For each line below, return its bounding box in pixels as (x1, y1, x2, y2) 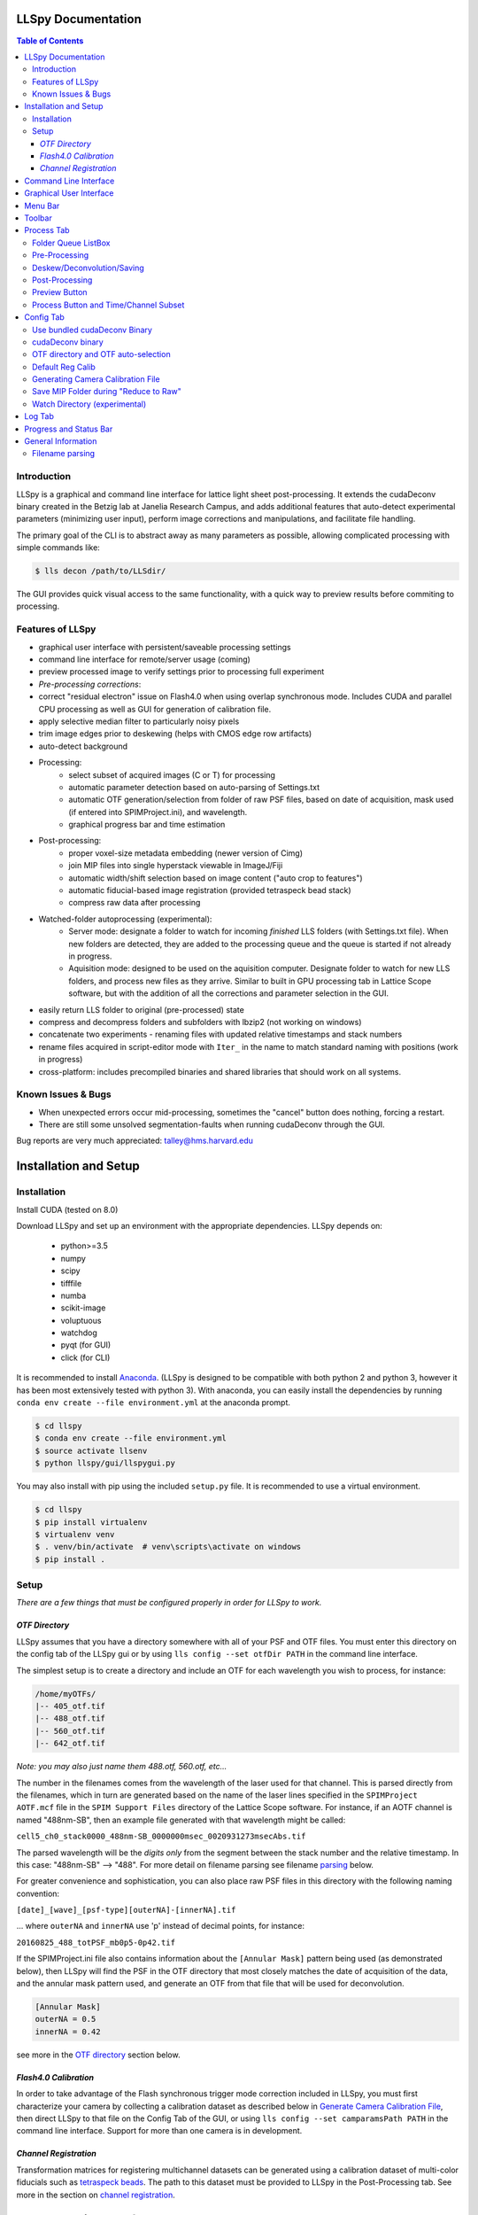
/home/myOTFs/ (35, 1689, 96, 1698)
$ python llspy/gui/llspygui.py (35, 1458, 176, 1468)
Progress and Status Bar (24, 424, 113, 434)
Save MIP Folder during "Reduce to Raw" (32, 386, 181, 397)
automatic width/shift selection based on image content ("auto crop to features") (68, 873, 363, 883)
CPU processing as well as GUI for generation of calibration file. (38, 703, 272, 714)
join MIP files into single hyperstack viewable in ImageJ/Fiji (68, 860, 283, 871)
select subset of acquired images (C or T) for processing (68, 769, 276, 780)
